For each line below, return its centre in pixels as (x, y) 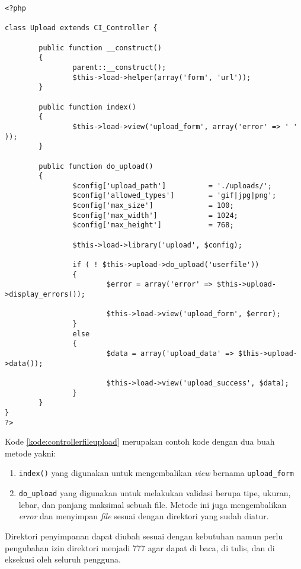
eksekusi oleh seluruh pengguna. (63, 559)
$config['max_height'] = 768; (153, 225)
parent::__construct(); (119, 67)
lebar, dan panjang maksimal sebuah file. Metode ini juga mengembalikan (153, 504)
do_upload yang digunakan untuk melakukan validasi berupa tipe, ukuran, (155, 493)
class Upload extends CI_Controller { (81, 28)
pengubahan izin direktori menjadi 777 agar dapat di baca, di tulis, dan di (140, 547)
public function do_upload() (96, 166)
